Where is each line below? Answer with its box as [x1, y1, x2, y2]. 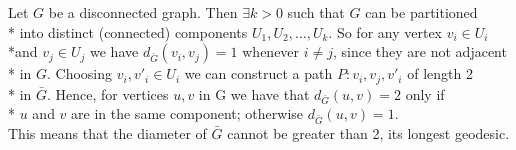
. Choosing [47, 63, 113, 84]
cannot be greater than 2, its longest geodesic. [227, 123, 510, 144]
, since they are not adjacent [333, 41, 507, 62]
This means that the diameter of [8, 123, 207, 144]
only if [405, 83, 445, 104]
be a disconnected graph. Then [48, 2, 238, 22]
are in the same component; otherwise [71, 103, 304, 124]
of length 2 [407, 63, 473, 84]
